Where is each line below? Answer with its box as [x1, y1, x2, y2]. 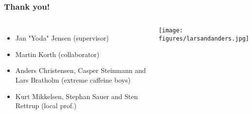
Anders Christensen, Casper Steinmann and [15, 65, 146, 75]
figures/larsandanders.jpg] [158, 35, 250, 42]
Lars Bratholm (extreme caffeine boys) [15, 75, 131, 85]
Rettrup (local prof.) [15, 100, 77, 111]
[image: [158, 27, 183, 34]
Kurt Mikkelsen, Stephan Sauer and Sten [15, 91, 138, 101]
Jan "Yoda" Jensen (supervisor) [15, 33, 109, 43]
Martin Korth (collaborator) [15, 49, 100, 59]
